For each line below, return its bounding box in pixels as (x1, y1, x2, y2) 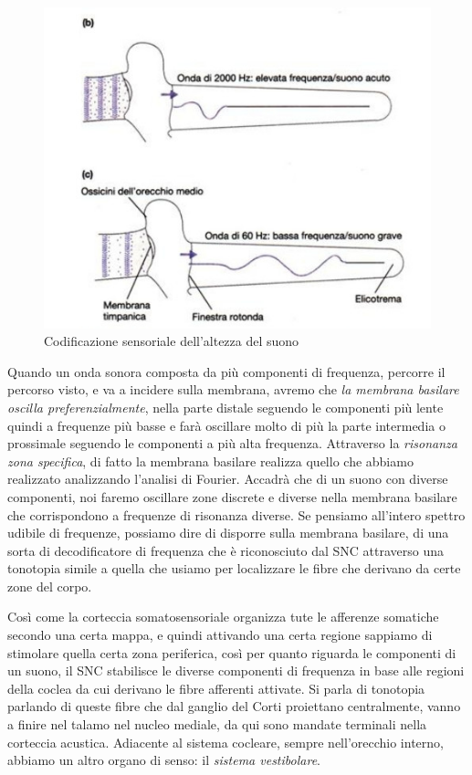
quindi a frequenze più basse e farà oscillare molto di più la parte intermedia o (7, 415, 446, 435)
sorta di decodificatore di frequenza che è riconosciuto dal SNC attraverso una (7, 540, 445, 560)
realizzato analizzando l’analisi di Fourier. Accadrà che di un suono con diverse (7, 469, 448, 488)
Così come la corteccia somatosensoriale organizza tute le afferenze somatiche (7, 607, 439, 626)
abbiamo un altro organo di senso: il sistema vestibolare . (7, 750, 320, 770)
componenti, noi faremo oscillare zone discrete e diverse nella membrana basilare (7, 487, 457, 506)
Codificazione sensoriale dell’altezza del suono (44, 331, 299, 351)
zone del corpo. (7, 576, 92, 595)
